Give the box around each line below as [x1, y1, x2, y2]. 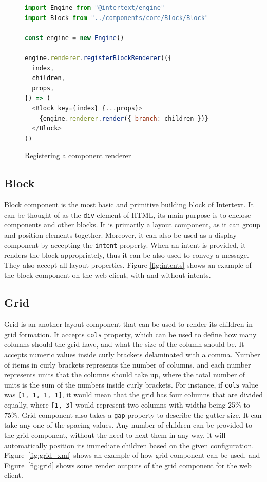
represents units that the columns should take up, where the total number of [4, 369, 245, 380]
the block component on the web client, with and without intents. [4, 269, 211, 280]
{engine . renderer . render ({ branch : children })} [39, 114, 209, 122]
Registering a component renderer [25, 150, 131, 161]
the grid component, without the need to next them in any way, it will [4, 430, 226, 440]
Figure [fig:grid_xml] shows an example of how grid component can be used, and [4, 450, 260, 460]
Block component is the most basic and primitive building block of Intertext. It [4, 199, 254, 210]
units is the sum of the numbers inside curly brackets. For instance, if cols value [4, 379, 258, 390]
